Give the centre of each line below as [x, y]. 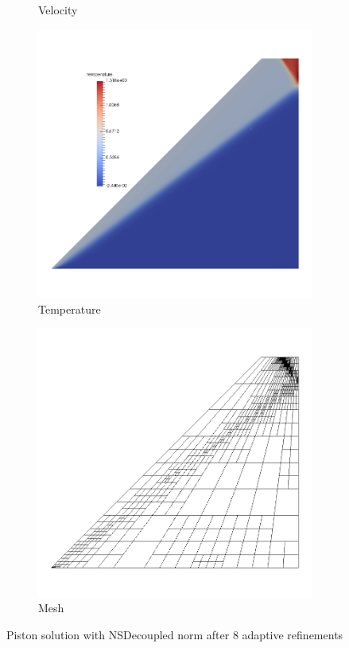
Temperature [70, 308]
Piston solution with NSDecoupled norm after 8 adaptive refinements [175, 634]
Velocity [58, 10]
